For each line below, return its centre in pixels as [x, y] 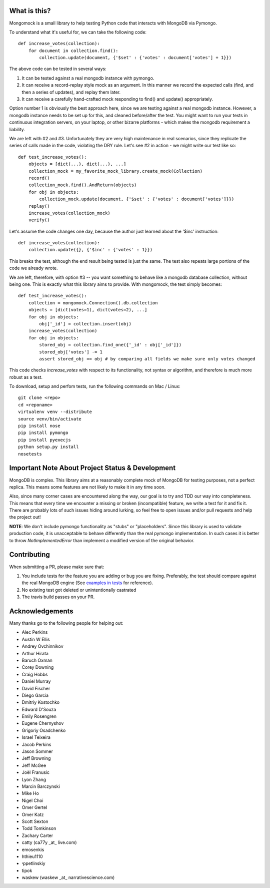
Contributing [29, 555]
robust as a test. [26, 377]
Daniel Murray [36, 681]
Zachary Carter [37, 835]
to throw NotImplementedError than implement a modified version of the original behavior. [102, 540]
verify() [39, 220]
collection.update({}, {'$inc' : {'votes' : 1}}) [90, 250]
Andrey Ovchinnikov [42, 646]
